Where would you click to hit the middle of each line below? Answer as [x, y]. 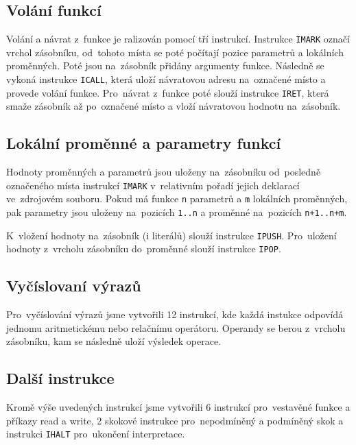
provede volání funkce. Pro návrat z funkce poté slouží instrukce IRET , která [168, 92]
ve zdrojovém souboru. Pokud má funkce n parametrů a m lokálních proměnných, [177, 199]
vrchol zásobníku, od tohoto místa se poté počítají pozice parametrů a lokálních [175, 52]
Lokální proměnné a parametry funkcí [144, 143]
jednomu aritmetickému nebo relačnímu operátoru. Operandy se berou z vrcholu [176, 327]
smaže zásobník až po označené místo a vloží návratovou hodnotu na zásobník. [174, 106]
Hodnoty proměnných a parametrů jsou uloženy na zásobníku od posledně [164, 172]
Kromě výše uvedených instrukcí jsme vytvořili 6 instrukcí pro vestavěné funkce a [178, 407]
